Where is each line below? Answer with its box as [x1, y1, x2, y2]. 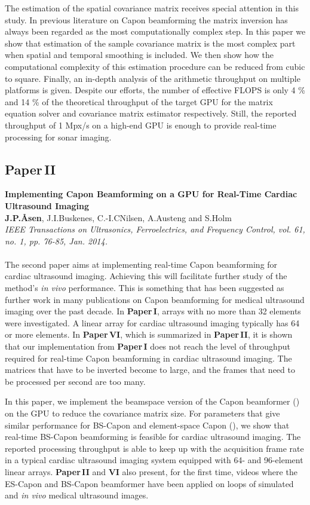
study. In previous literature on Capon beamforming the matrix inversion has [5, 13, 288, 26]
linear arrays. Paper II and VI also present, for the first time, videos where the [5, 465, 297, 478]
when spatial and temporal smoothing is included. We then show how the [5, 48, 274, 61]
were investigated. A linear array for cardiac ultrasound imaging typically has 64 [5, 316, 300, 329]
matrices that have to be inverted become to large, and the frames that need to [5, 363, 295, 376]
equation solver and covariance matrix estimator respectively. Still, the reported [5, 107, 297, 120]
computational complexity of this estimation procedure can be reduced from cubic [5, 60, 305, 72]
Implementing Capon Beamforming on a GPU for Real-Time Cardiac [5, 188, 297, 200]
